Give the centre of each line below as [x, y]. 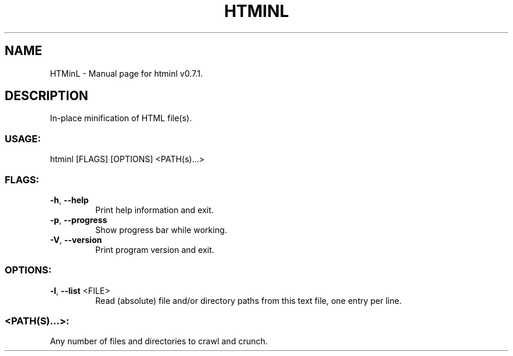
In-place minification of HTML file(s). [121, 118]
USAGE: [23, 138]
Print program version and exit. [155, 249]
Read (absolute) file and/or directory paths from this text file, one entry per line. [248, 300]
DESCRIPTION [47, 96]
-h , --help [69, 200]
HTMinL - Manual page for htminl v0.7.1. [126, 73]
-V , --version [76, 239]
